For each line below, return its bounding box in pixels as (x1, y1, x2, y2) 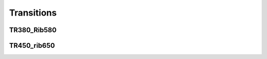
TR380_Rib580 (9, 26, 57, 34)
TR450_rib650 (9, 41, 55, 50)
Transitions (9, 7, 57, 18)
